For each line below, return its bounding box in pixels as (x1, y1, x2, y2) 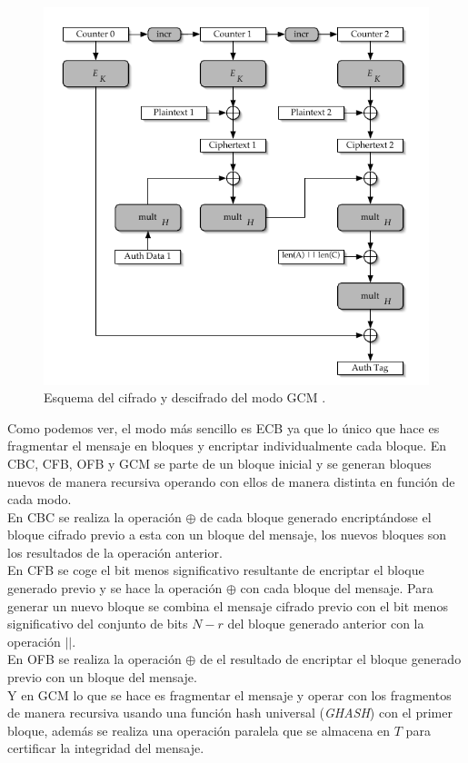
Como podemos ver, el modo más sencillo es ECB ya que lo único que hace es (7, 418, 440, 437)
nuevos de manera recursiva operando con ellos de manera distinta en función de (7, 471, 455, 490)
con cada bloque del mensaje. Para (240, 579, 433, 598)
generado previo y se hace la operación (7, 579, 223, 598)
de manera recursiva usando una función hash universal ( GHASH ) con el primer (7, 703, 453, 722)
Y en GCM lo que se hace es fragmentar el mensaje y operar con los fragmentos (7, 685, 452, 704)
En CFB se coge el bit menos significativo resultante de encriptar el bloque (7, 560, 424, 580)
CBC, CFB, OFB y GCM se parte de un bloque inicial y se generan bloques (7, 453, 432, 472)
